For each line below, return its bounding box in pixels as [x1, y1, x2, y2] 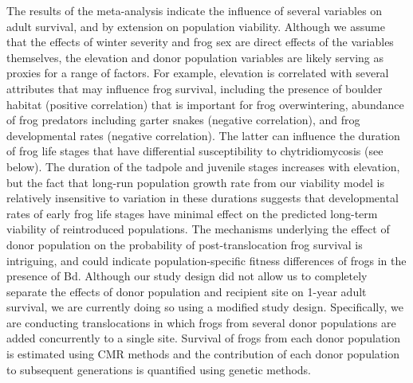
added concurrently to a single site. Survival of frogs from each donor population [6, 330, 401, 346]
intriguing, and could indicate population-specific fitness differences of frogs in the [6, 252, 407, 268]
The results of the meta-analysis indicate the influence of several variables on [6, 2, 383, 18]
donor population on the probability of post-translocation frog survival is [6, 236, 363, 252]
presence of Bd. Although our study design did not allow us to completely [6, 268, 368, 284]
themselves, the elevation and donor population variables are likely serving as [6, 49, 384, 65]
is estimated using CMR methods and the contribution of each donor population [6, 346, 399, 362]
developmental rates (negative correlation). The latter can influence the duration [6, 127, 400, 143]
